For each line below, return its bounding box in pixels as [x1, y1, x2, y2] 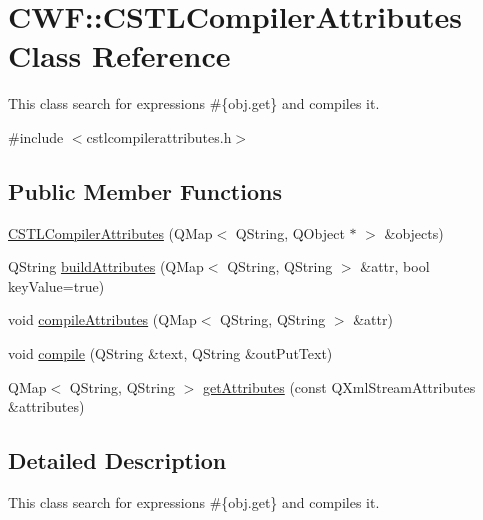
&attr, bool [360, 256, 430, 277]
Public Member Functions [8, 175, 282, 206]
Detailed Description [8, 445, 227, 476]
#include [8, 126, 64, 147]
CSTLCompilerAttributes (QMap [8, 222, 213, 243]
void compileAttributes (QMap [8, 309, 197, 330]
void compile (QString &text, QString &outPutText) [8, 343, 333, 364]
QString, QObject [235, 222, 345, 243]
